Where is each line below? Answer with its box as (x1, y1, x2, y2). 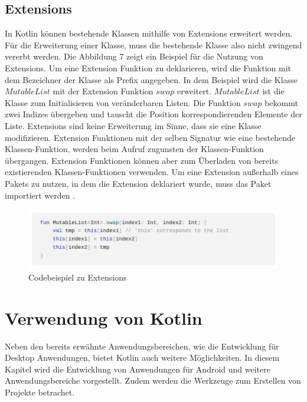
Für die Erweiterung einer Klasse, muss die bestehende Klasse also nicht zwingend (5, 38, 302, 51)
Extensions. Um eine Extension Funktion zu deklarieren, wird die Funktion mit (5, 61, 291, 74)
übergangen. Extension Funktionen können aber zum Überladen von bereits (5, 154, 279, 166)
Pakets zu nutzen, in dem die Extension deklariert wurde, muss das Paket (5, 177, 272, 189)
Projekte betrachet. (5, 385, 75, 398)
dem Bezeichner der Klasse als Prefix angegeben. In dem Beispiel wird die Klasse (5, 73, 298, 85)
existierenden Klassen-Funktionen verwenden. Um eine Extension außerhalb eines (5, 166, 299, 178)
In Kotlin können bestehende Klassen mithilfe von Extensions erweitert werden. (5, 27, 293, 39)
